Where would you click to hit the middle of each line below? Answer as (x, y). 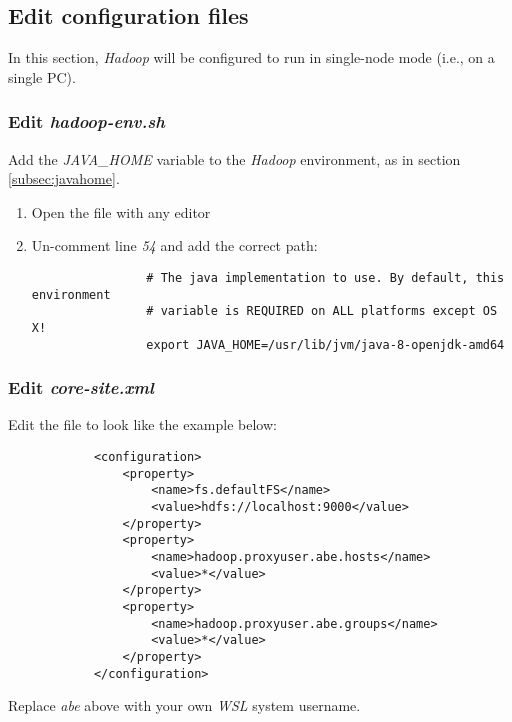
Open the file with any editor (121, 211)
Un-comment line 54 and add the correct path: (174, 245)
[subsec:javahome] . (64, 178)
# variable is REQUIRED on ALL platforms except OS (322, 311)
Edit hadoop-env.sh (86, 121)
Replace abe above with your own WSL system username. (184, 705)
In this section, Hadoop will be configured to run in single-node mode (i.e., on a (251, 57)
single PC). (42, 76)
